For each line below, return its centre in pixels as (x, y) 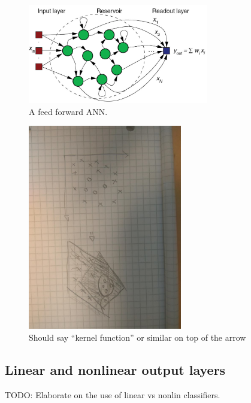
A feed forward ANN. (68, 111)
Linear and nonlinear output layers (115, 369)
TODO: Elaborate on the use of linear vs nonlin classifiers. (113, 394)
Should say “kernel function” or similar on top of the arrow (137, 337)
